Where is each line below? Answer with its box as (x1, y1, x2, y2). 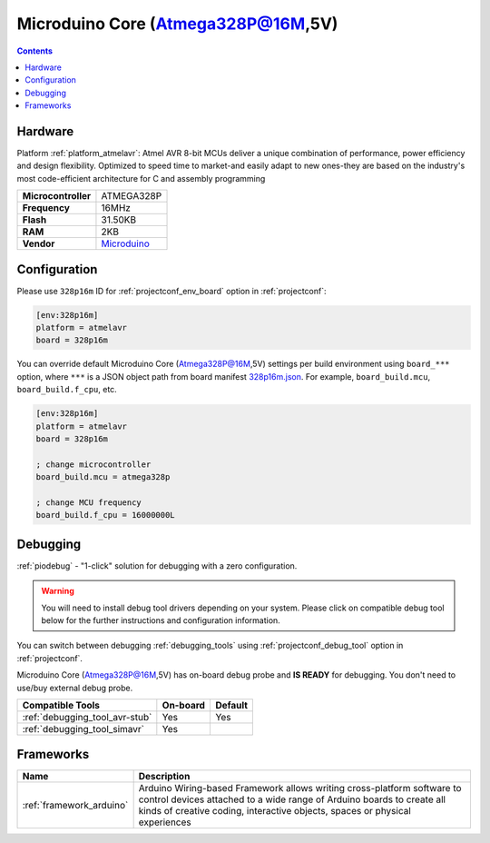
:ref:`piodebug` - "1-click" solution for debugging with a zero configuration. (16, 560, 298, 571)
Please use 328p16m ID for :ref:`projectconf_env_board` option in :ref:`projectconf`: (16, 285, 327, 296)
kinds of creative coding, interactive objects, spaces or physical (138, 805, 412, 818)
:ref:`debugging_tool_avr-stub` (22, 710, 152, 723)
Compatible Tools (22, 699, 100, 711)
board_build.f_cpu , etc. (16, 384, 117, 395)
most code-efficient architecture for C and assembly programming (16, 173, 266, 183)
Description (138, 770, 191, 783)
